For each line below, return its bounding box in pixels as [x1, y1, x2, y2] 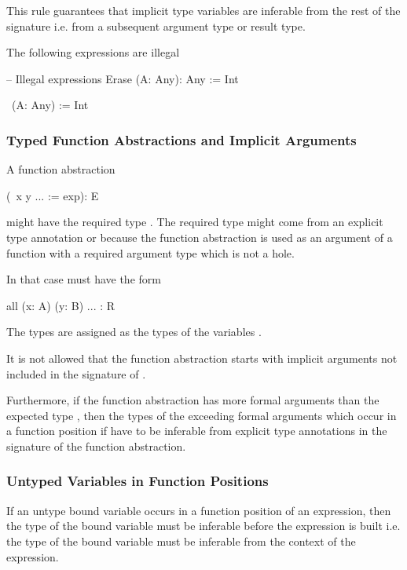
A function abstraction [6, 161, 115, 177]
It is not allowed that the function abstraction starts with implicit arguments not [6, 349, 398, 366]
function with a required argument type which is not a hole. [6, 244, 295, 261]
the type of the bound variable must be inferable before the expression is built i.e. [6, 517, 401, 534]
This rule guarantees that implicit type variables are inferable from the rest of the [6, 2, 401, 18]
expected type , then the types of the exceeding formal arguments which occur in [6, 407, 397, 423]
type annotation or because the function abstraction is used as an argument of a [6, 228, 393, 245]
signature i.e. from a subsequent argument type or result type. [6, 17, 306, 34]
